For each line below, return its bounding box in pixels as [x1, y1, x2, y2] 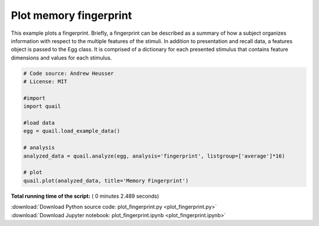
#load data [23, 120, 55, 126]
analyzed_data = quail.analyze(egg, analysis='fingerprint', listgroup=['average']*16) [23, 152, 285, 159]
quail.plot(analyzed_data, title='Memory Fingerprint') [23, 177, 189, 184]
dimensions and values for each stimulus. [11, 54, 112, 61]
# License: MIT [23, 78, 67, 85]
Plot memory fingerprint [11, 9, 132, 22]
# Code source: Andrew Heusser [23, 70, 115, 77]
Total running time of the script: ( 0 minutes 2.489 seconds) [11, 192, 159, 199]
